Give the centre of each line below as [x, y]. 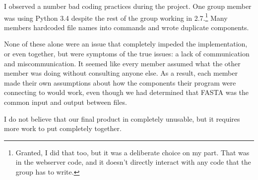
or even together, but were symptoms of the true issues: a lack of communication [127, 54]
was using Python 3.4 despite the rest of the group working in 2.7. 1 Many [116, 17]
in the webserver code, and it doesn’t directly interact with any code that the [133, 162]
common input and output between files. [65, 102]
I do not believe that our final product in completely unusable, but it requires [122, 118]
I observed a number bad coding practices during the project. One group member [128, 6]
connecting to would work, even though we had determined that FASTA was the [127, 92]
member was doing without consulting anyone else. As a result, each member [121, 73]
